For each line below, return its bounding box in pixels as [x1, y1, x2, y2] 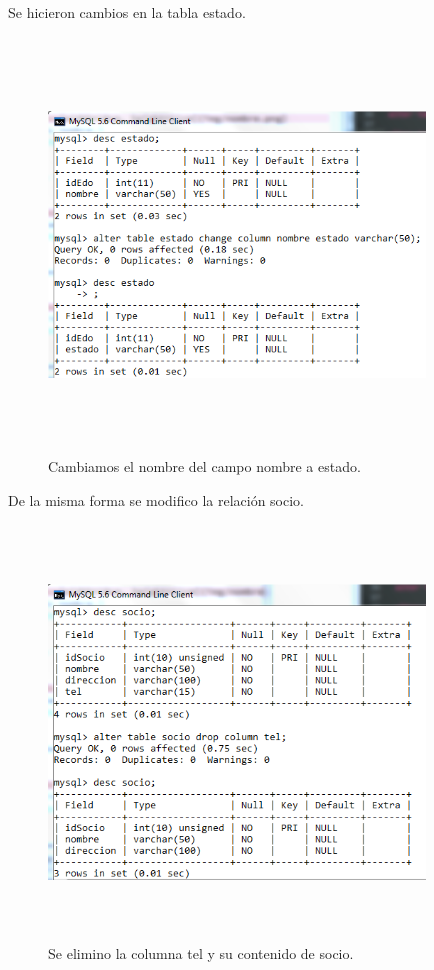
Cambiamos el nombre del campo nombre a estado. [48, 455, 361, 476]
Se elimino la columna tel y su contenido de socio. [48, 943, 354, 964]
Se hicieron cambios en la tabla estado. [8, 2, 246, 22]
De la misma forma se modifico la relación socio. [8, 489, 305, 510]
